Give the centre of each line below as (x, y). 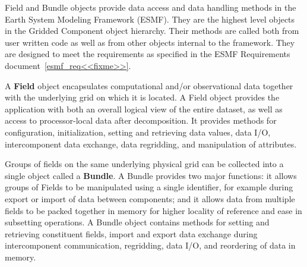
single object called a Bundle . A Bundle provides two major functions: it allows (151, 175)
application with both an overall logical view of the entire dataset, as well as (144, 109)
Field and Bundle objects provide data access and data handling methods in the (151, 7)
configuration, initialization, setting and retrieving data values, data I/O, (138, 132)
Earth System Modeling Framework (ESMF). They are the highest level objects (150, 19)
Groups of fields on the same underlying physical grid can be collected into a (144, 164)
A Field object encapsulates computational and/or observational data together (149, 85)
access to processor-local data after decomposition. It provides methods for (141, 120)
